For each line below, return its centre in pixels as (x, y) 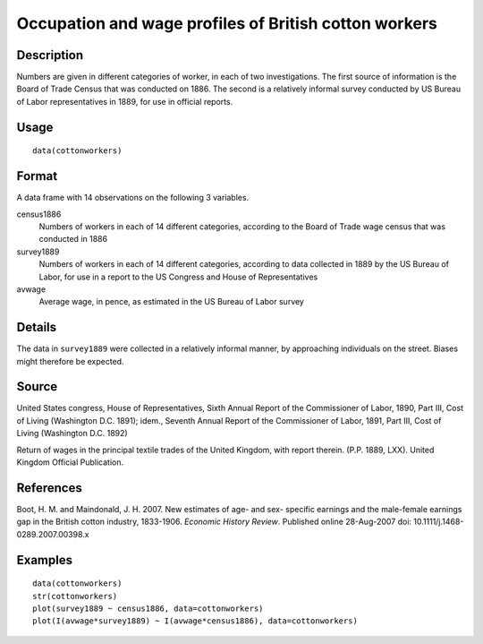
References (49, 488)
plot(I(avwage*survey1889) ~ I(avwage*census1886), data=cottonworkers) (195, 621)
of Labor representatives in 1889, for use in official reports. (125, 101)
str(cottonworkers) (75, 596)
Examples (45, 560)
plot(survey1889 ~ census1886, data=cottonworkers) (148, 608)
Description (50, 55)
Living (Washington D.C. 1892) (72, 434)
